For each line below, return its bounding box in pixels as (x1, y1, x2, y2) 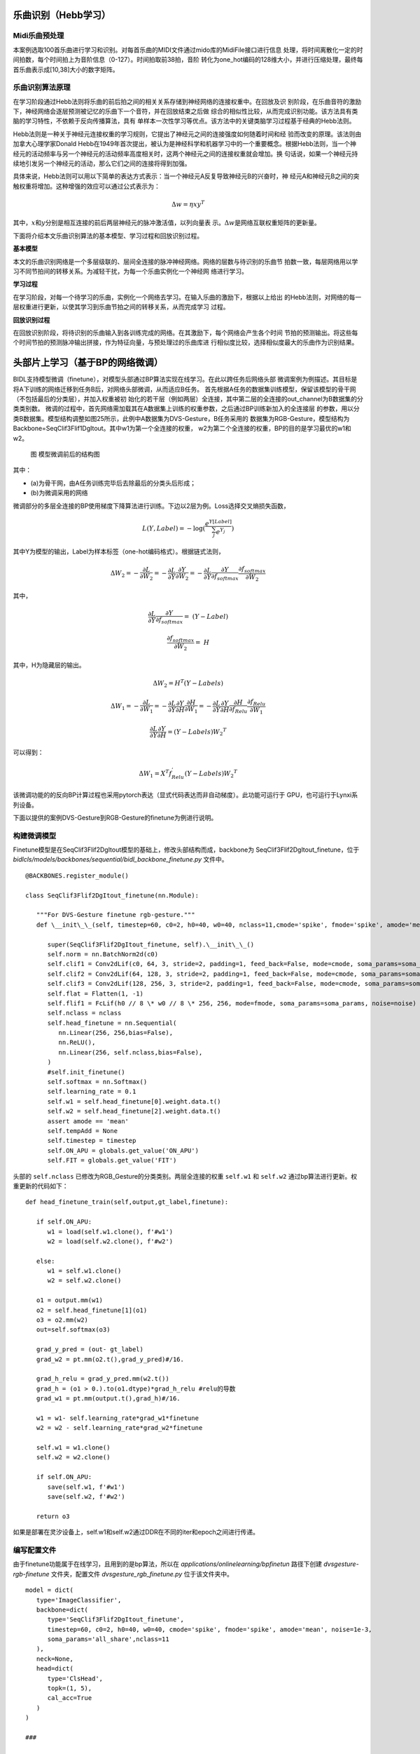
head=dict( (36, 1665, 73, 1673)
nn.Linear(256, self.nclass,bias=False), (58, 1048, 203, 1056)
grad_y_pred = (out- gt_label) (36, 1346, 143, 1353)
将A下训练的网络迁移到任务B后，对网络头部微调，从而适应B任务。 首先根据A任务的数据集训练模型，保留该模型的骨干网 (13, 384, 356, 393)
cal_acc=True (47, 1694, 92, 1702)
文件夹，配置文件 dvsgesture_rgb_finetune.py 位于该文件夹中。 (50, 1569, 234, 1578)
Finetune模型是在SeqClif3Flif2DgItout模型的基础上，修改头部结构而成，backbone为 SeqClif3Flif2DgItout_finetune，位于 (13, 845, 360, 854)
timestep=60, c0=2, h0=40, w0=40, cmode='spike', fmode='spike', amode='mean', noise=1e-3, (47, 1625, 372, 1633)
